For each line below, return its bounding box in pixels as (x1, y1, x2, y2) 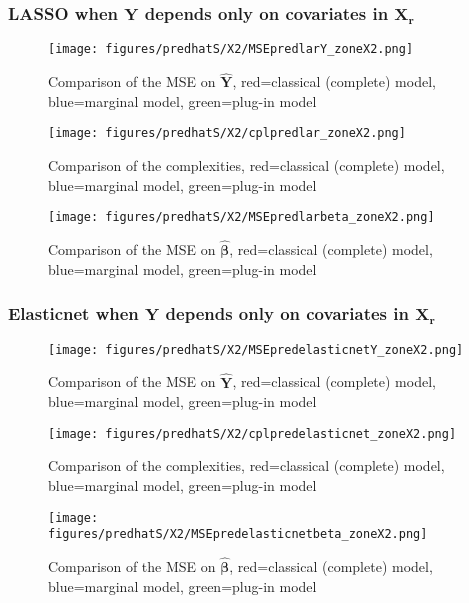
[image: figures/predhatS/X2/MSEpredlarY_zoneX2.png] (48, 42, 414, 57)
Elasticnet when (8, 301, 139, 326)
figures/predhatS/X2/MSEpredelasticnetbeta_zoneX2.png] (48, 527, 428, 542)
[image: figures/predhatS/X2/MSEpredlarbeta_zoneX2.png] (48, 210, 435, 225)
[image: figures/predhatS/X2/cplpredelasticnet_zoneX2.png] (48, 426, 457, 441)
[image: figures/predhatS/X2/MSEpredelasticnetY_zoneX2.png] (48, 342, 464, 357)
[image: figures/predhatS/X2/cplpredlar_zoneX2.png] (48, 126, 406, 141)
